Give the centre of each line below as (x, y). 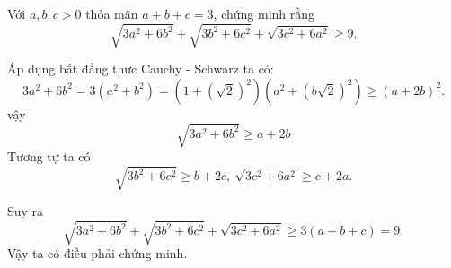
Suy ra (26, 211)
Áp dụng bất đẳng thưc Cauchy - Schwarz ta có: (141, 69)
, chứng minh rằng (264, 13)
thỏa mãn (112, 13)
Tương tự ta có (49, 156)
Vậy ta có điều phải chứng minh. (97, 253)
